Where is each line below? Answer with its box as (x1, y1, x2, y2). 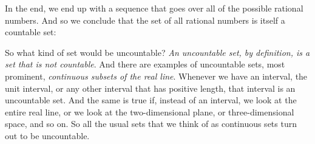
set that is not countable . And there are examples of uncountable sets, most (5, 58, 285, 70)
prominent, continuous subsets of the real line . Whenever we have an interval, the (5, 69, 308, 82)
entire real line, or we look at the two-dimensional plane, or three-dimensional (5, 105, 294, 118)
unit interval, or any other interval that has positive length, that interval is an (5, 81, 296, 94)
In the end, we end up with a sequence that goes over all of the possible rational (5, 2, 303, 14)
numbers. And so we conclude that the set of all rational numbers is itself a (5, 13, 285, 26)
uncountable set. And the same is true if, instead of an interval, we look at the (5, 94, 297, 106)
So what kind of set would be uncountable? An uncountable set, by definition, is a (5, 46, 310, 58)
